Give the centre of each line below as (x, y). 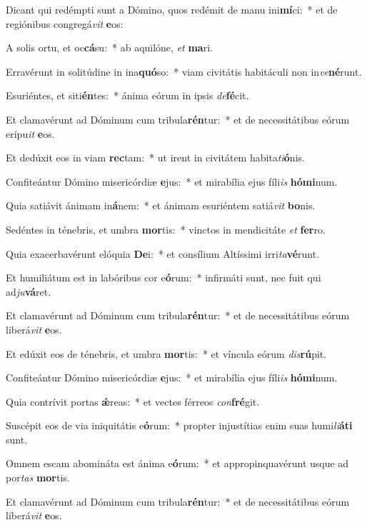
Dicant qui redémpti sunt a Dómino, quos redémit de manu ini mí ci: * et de (172, 9)
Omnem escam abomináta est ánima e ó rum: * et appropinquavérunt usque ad (177, 463)
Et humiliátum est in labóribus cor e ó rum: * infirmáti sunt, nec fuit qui (164, 277)
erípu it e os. (30, 133)
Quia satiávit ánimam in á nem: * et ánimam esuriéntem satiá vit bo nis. (161, 205)
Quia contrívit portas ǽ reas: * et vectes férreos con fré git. (133, 401)
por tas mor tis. (38, 477)
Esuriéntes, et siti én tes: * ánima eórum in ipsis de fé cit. (127, 95)
